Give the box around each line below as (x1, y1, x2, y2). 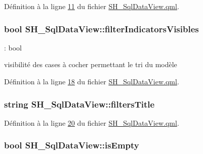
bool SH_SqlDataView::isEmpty (4, 139, 139, 151)
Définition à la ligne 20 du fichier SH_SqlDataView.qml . (4, 117, 179, 128)
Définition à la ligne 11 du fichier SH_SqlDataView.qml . (4, 1, 179, 11)
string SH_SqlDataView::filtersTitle (4, 97, 155, 110)
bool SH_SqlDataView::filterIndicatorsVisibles (4, 22, 199, 35)
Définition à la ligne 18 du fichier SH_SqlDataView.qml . (4, 76, 179, 86)
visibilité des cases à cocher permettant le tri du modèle (4, 59, 177, 70)
